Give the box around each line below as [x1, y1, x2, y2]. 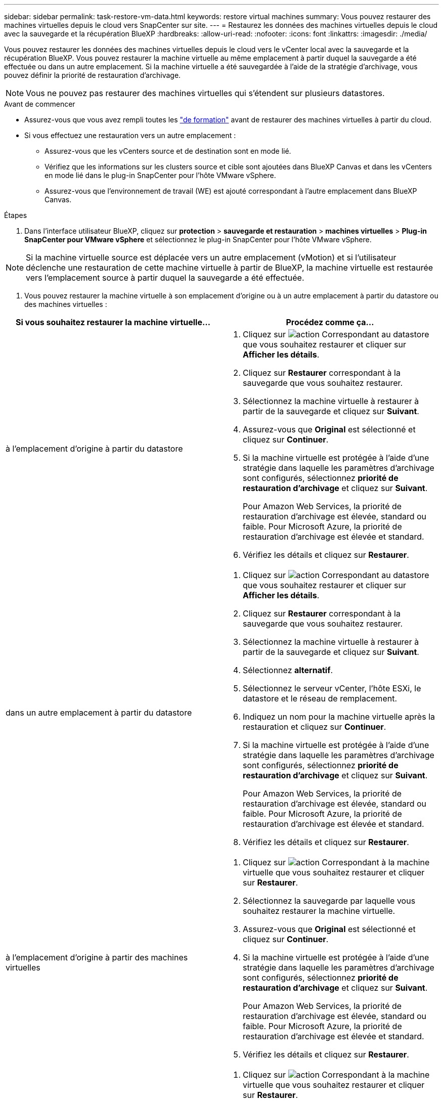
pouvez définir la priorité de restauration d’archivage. [4, 71, 181, 79]
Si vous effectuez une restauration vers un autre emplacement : [24, 131, 236, 140]
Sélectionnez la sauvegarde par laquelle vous [243, 896, 416, 906]
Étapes [4, 211, 27, 219]
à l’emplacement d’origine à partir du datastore [6, 444, 183, 454]
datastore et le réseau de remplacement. [243, 693, 397, 703]
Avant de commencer [4, 100, 75, 108]
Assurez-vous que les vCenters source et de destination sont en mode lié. [45, 147, 291, 155]
